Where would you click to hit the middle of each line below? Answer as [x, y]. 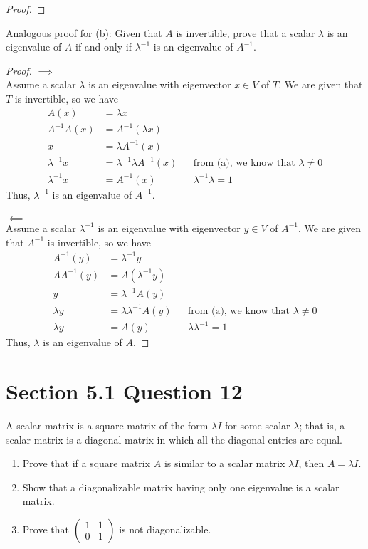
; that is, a [322, 425]
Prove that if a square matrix [86, 463]
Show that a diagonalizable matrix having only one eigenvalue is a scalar [181, 487]
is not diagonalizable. [165, 529]
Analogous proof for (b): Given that [84, 32]
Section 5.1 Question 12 [124, 391]
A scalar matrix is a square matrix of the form [107, 425]
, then [311, 463]
